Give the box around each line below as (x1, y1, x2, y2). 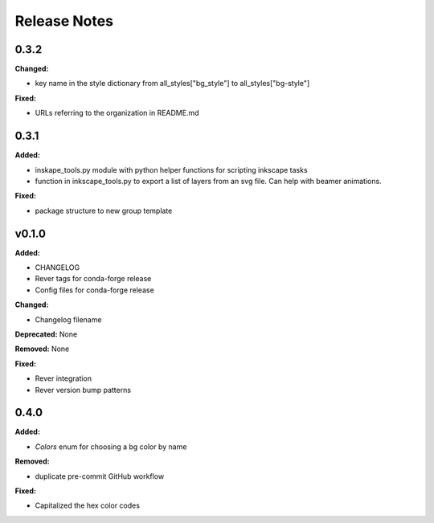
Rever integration (35, 374, 92, 383)
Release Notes (14, 12, 114, 30)
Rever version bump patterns (35, 385, 132, 394)
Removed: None (14, 344, 70, 353)
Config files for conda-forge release (35, 285, 154, 295)
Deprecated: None (14, 329, 78, 339)
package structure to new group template (35, 206, 173, 215)
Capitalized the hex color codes (35, 501, 141, 510)
